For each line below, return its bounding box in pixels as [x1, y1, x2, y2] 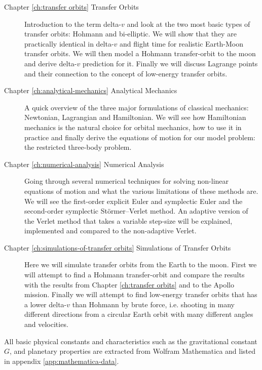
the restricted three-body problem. [24, 142, 132, 152]
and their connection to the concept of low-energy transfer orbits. [24, 68, 228, 78]
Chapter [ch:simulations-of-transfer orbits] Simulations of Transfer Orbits [4, 242, 231, 253]
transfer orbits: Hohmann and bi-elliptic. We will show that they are [24, 28, 237, 39]
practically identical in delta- [24, 38, 114, 49]
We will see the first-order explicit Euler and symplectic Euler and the [24, 195, 243, 206]
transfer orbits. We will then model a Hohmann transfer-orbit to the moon [24, 48, 256, 59]
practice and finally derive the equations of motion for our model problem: [24, 132, 255, 142]
